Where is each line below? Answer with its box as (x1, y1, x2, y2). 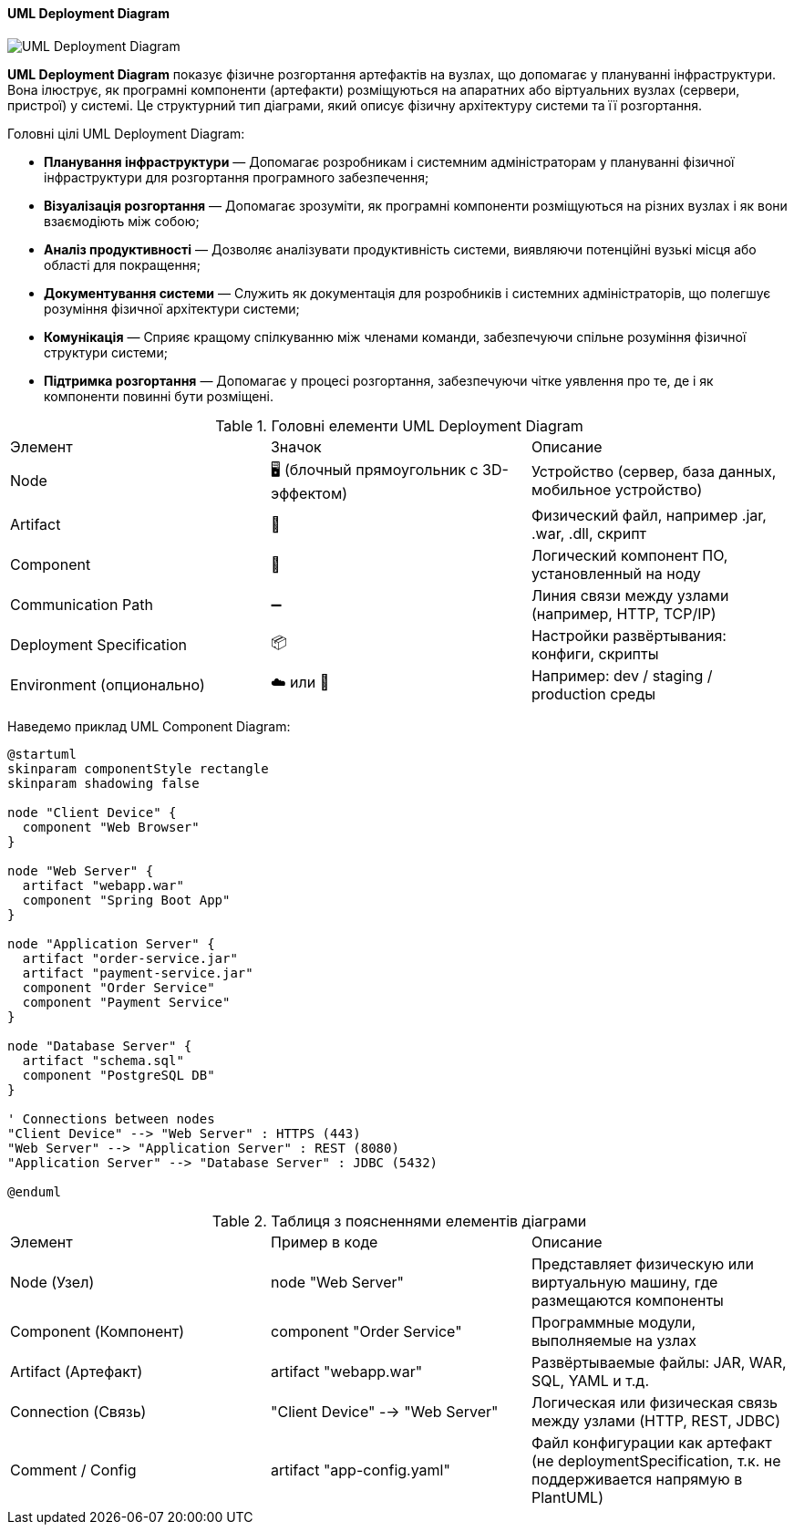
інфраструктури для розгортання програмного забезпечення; (44, 169, 429, 185)
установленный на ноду (531, 564, 701, 583)
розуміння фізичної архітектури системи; (44, 300, 300, 316)
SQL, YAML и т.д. (531, 1371, 650, 1390)
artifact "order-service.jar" (22, 950, 238, 966)
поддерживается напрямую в (531, 1469, 743, 1488)
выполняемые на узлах (531, 1330, 696, 1350)
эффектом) (270, 483, 348, 502)
